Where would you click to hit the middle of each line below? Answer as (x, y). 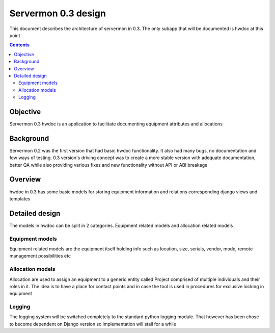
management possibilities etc (40, 256)
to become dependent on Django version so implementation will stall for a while (93, 324)
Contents (20, 45)
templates (20, 198)
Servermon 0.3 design (58, 13)
